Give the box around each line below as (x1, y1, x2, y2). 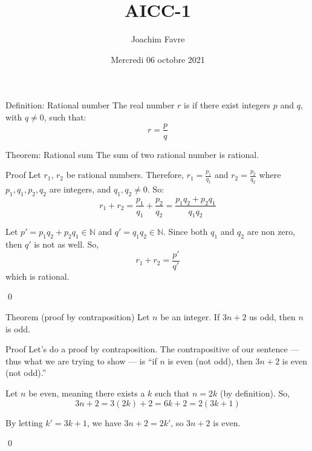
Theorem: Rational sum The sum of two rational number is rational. (5, 148, 259, 160)
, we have (87, 416, 122, 429)
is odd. (5, 322, 30, 335)
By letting (5, 416, 43, 429)
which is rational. (5, 269, 70, 282)
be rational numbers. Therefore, (66, 168, 184, 181)
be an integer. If (160, 311, 220, 323)
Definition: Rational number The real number (5, 99, 175, 111)
